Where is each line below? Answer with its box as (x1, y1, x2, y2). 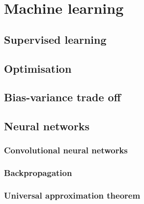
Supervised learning (4, 31, 107, 47)
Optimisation (4, 60, 72, 76)
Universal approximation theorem (4, 189, 141, 202)
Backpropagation (4, 167, 72, 179)
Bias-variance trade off (4, 89, 121, 105)
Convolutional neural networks (4, 144, 128, 156)
